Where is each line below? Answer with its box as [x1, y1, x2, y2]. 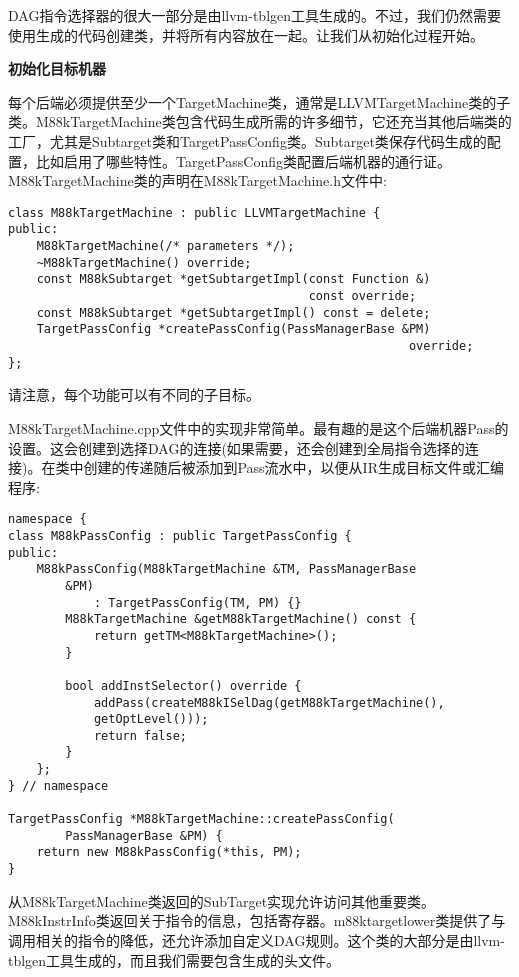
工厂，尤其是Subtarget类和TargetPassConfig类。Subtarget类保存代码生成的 [8, 130, 487, 151]
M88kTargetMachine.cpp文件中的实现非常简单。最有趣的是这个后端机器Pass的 [8, 417, 509, 438]
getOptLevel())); [93, 712, 209, 727]
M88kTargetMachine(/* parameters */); [36, 239, 295, 254]
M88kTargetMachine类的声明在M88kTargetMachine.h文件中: [8, 170, 387, 191]
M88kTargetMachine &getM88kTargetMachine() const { [65, 612, 417, 627]
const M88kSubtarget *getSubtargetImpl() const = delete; [36, 305, 431, 320]
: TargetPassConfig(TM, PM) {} [93, 595, 302, 610]
